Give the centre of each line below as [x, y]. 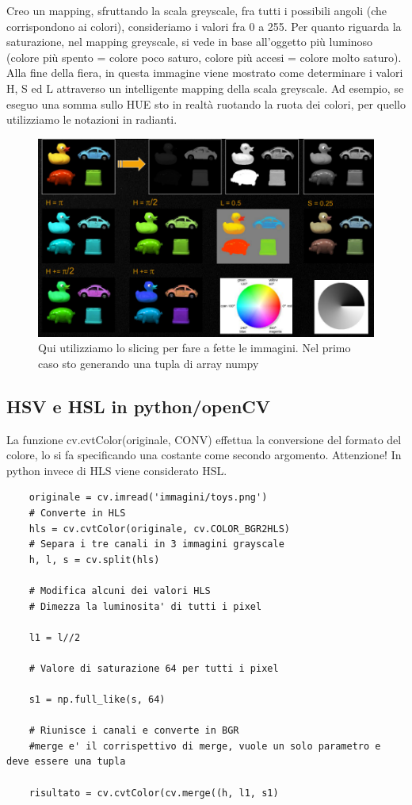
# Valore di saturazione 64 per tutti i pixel [154, 668]
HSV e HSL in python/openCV [138, 406]
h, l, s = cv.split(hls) [94, 560]
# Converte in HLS [77, 513]
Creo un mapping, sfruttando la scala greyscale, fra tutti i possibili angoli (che [197, 10]
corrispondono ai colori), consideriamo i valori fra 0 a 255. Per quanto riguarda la [204, 26]
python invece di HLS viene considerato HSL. [117, 470]
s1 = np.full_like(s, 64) [97, 700]
